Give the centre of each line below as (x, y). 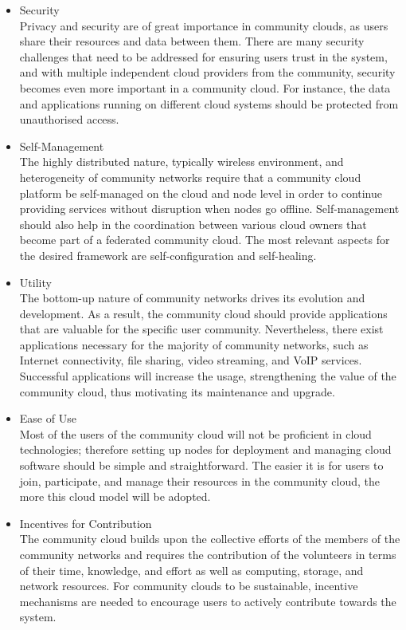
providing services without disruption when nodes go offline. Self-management (209, 209)
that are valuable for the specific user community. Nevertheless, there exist (201, 329)
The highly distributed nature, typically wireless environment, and (182, 161)
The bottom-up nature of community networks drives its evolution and (192, 298)
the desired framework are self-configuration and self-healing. (168, 255)
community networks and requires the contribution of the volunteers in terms (208, 554)
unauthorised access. (69, 119)
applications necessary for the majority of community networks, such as (194, 344)
